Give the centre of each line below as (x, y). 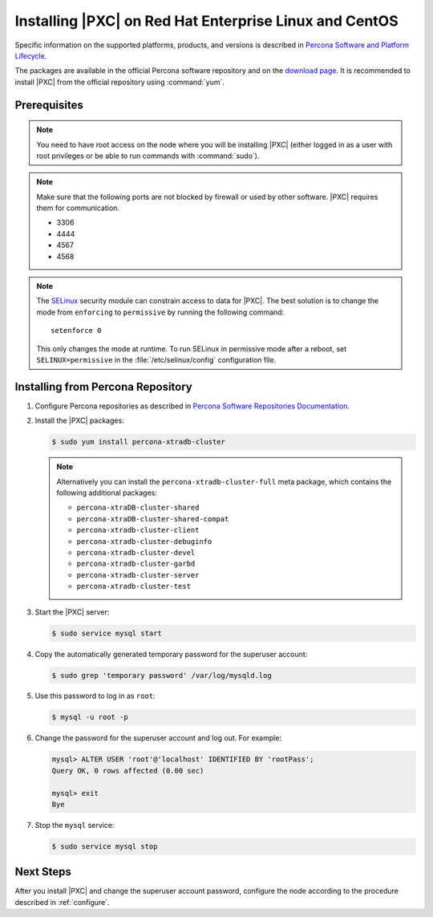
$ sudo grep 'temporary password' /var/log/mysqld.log (162, 675)
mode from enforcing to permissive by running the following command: (160, 312)
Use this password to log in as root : (95, 696)
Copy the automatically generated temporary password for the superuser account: (171, 654)
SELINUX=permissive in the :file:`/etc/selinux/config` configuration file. (156, 359)
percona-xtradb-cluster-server (138, 575)
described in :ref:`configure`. (62, 902)
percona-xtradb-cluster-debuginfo (144, 541)
